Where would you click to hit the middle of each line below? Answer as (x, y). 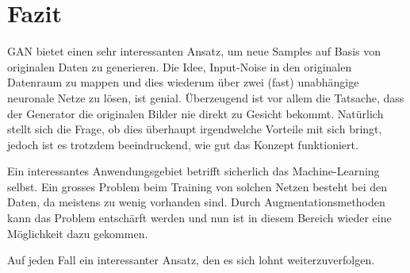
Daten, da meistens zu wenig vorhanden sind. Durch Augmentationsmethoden (196, 202)
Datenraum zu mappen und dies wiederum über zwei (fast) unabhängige (183, 82)
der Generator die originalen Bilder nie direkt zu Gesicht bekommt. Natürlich (195, 113)
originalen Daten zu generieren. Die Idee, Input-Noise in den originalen (180, 66)
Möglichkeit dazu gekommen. (78, 233)
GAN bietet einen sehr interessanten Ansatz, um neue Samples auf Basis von (194, 51)
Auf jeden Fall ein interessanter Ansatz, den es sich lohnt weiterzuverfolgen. (191, 260)
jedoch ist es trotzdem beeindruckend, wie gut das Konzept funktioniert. (183, 144)
